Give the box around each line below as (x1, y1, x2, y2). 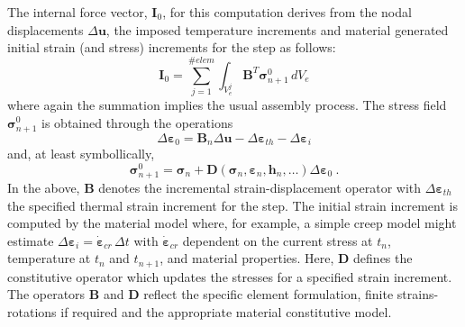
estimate (7, 231, 54, 250)
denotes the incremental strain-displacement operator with (98, 177, 422, 196)
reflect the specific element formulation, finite (143, 285, 394, 304)
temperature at (7, 249, 91, 268)
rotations (7, 302, 57, 321)
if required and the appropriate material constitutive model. (60, 302, 392, 321)
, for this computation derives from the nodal (162, 3, 412, 21)
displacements (7, 20, 84, 39)
